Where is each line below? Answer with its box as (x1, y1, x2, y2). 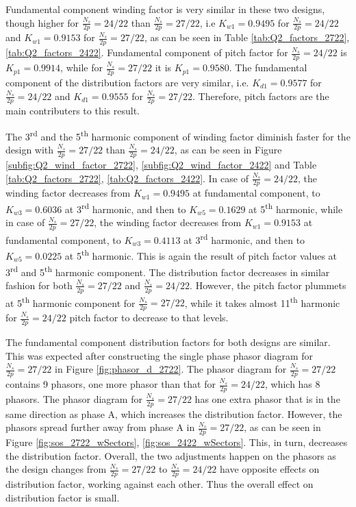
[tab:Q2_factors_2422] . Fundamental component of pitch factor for (5, 45, 288, 60)
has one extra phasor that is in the (194, 391, 340, 406)
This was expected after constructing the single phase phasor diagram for (5, 348, 314, 362)
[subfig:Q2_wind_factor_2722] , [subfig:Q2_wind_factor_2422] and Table (5, 158, 317, 171)
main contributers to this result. (5, 103, 140, 118)
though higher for (5, 15, 79, 29)
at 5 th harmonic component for (5, 293, 136, 310)
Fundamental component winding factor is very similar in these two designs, (5, 2, 325, 16)
